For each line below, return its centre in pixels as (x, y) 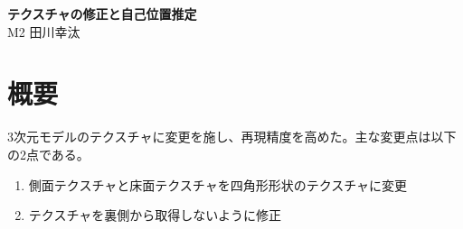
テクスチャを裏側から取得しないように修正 (155, 215)
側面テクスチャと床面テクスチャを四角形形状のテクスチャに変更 (218, 184)
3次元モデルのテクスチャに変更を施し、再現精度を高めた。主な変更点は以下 (232, 137)
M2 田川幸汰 (44, 31)
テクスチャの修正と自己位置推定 (102, 14)
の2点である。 (48, 154)
